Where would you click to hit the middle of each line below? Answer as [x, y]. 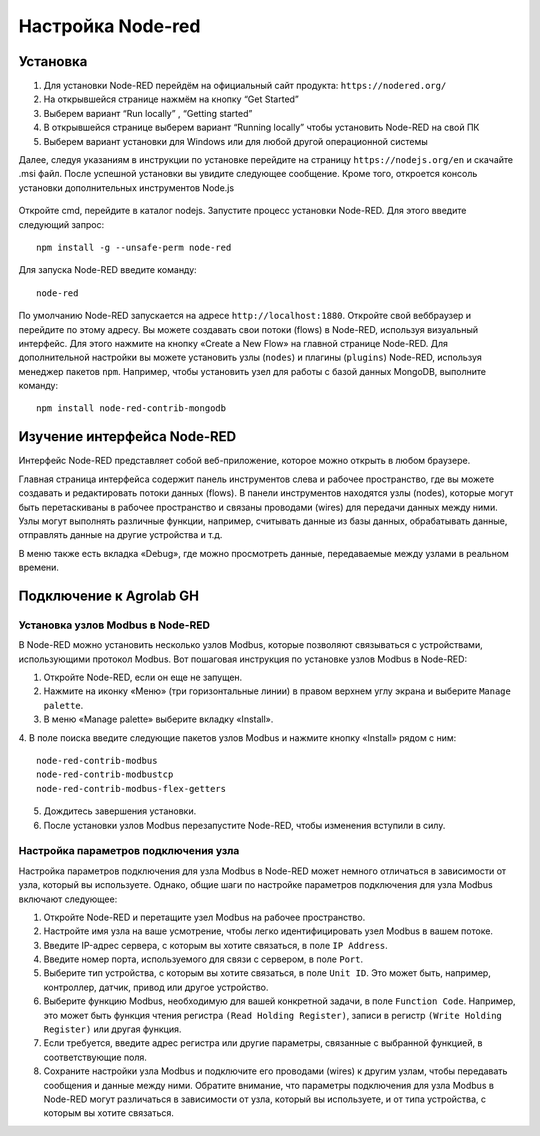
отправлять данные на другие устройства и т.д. [120, 535]
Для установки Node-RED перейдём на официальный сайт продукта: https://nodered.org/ [245, 86]
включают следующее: [68, 899]
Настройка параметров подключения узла [129, 851]
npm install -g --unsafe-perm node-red [134, 247]
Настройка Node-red [109, 26]
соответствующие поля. [95, 1057]
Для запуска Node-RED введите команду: [107, 270]
